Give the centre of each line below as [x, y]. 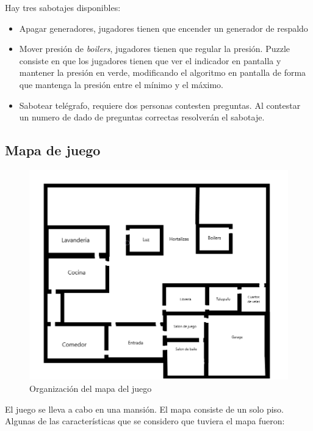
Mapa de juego [53, 150]
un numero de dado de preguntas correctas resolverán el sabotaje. [142, 117]
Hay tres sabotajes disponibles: [63, 7]
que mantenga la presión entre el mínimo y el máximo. [121, 84]
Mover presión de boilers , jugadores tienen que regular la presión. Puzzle [154, 49]
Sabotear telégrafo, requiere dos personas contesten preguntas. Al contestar [160, 105]
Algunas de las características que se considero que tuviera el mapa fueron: [145, 421]
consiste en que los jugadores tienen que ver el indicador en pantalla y [150, 60]
